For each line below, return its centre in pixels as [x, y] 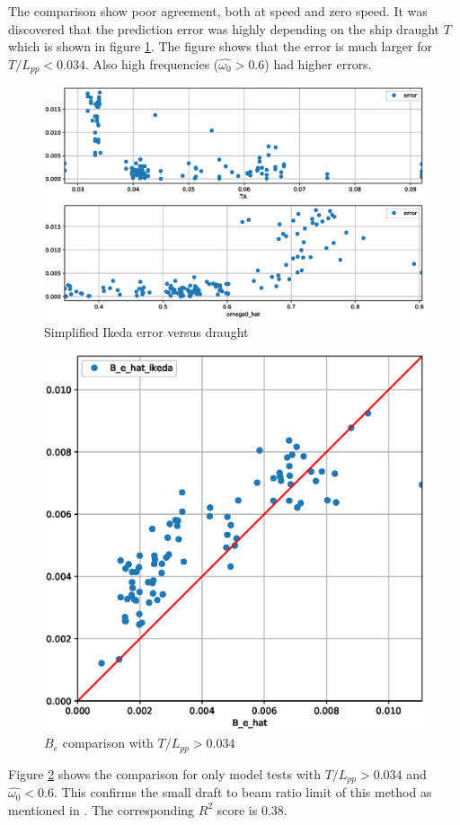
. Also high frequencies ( [152, 63]
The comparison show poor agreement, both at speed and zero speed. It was [218, 11]
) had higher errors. [318, 63]
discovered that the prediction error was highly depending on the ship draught [224, 28]
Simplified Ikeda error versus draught [146, 331]
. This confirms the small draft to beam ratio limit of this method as [243, 792]
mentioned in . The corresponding [102, 809]
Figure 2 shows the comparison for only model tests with [164, 773]
